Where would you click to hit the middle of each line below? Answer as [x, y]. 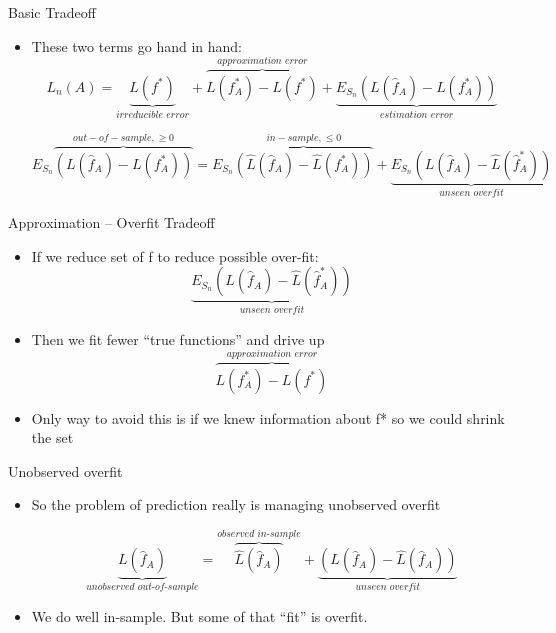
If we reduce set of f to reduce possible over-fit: [175, 255]
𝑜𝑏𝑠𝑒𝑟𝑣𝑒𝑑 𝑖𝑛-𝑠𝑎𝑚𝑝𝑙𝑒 [259, 533]
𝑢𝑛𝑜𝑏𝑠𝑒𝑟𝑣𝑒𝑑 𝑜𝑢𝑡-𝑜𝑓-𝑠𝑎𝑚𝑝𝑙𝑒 [142, 587]
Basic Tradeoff [52, 12]
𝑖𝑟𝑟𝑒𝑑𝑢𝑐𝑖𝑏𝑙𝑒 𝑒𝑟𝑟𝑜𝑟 [152, 114]
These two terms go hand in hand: [136, 45]
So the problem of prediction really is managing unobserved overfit [236, 504]
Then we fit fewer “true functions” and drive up [178, 338]
